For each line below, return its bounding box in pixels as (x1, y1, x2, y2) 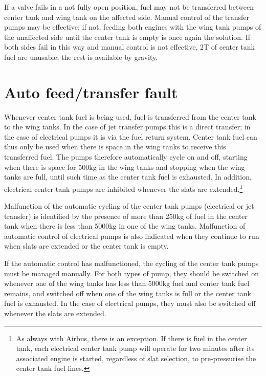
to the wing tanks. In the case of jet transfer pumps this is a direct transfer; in (4, 121, 251, 132)
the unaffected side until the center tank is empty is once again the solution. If (4, 31, 250, 42)
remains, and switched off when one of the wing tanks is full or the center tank (4, 287, 252, 298)
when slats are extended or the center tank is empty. (4, 240, 169, 251)
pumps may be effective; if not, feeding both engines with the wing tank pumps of (4, 21, 261, 32)
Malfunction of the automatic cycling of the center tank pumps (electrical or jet (4, 201, 254, 211)
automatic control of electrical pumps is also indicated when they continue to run (4, 230, 259, 241)
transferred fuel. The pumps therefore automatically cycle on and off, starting (4, 151, 248, 162)
